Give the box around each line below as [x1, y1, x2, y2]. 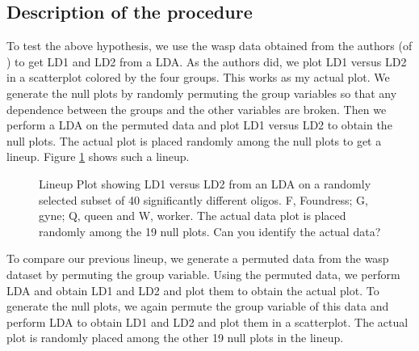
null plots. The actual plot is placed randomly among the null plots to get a [6, 132, 382, 149]
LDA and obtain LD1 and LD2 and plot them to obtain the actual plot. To [6, 281, 379, 298]
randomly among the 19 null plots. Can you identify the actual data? [39, 222, 381, 239]
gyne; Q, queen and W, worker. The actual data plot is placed [39, 207, 346, 224]
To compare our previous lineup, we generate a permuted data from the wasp [6, 250, 389, 267]
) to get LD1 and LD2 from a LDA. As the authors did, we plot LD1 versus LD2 [6, 53, 407, 70]
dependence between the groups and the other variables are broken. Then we [6, 100, 387, 117]
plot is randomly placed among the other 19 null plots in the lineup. [6, 329, 344, 346]
